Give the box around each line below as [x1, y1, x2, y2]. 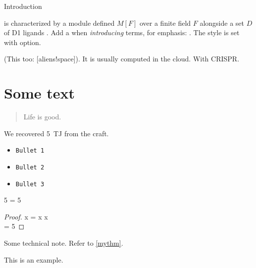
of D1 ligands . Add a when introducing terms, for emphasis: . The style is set [4, 27, 240, 38]
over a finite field [139, 17, 191, 28]
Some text [4, 83, 75, 103]
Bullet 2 [15, 163, 45, 171]
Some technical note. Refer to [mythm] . [4, 238, 123, 248]
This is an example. [4, 254, 63, 265]
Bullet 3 [15, 180, 45, 188]
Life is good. [23, 111, 61, 122]
